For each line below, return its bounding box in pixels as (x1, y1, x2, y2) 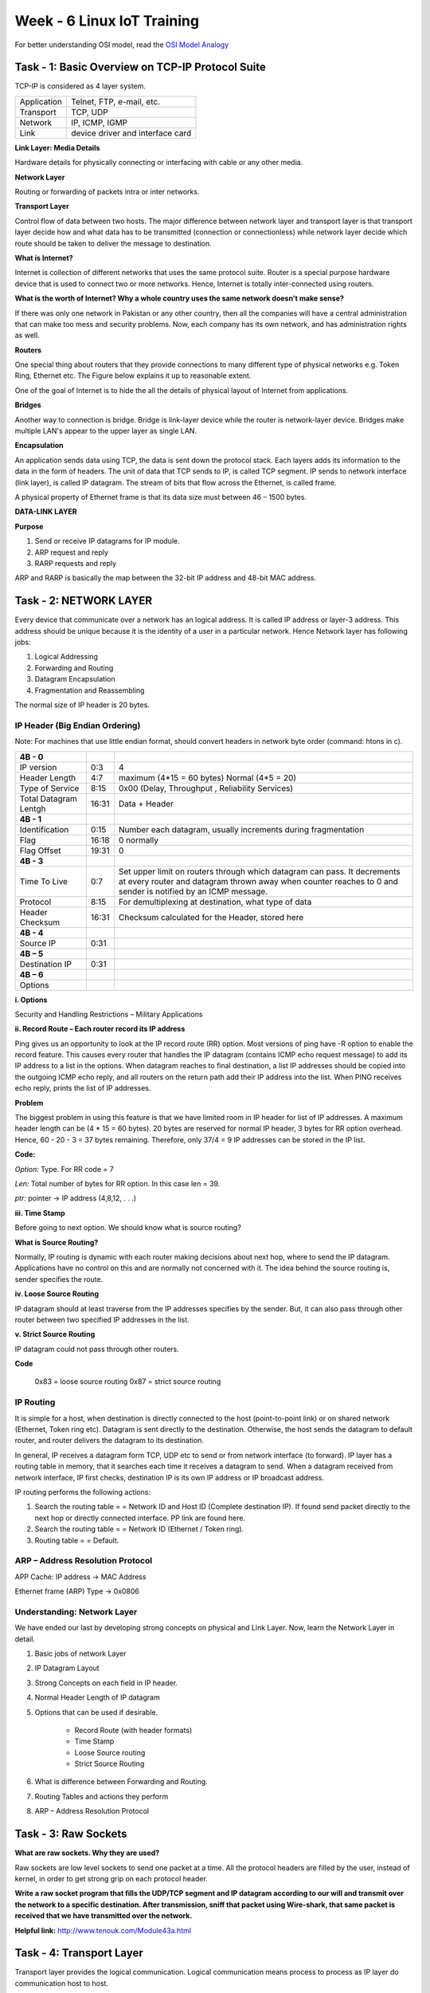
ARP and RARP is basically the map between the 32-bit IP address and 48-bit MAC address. (14, 573, 317, 583)
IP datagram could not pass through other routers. (14, 1344, 179, 1354)
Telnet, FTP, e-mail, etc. (71, 96, 161, 107)
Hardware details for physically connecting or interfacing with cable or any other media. (14, 158, 303, 167)
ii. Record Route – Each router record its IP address (14, 1024, 186, 1034)
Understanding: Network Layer (14, 1606, 138, 1618)
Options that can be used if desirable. (34, 1707, 158, 1717)
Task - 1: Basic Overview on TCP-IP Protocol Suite (14, 61, 266, 74)
